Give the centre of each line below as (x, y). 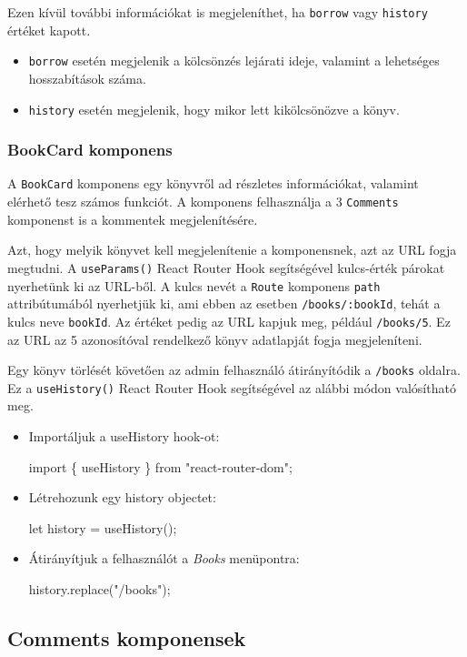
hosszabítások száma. (87, 78)
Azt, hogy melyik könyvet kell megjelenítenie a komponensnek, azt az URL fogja (232, 250)
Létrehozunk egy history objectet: (122, 497)
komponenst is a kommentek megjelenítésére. (133, 219)
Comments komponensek (127, 637)
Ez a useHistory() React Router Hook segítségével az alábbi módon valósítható (232, 387)
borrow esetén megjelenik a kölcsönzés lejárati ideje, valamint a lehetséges (234, 61)
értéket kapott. (49, 30)
